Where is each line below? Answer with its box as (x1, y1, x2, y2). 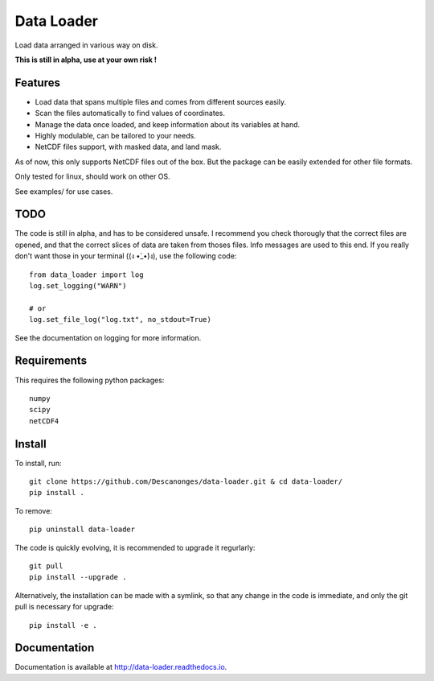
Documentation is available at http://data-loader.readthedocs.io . (14, 662, 227, 672)
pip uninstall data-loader (29, 525, 136, 534)
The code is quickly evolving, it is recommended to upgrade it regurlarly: (14, 543, 256, 552)
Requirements (14, 354, 88, 368)
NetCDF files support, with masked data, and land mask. (35, 142, 222, 152)
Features (14, 76, 60, 89)
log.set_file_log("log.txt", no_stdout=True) (29, 315, 212, 324)
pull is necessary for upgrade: (14, 602, 114, 612)
